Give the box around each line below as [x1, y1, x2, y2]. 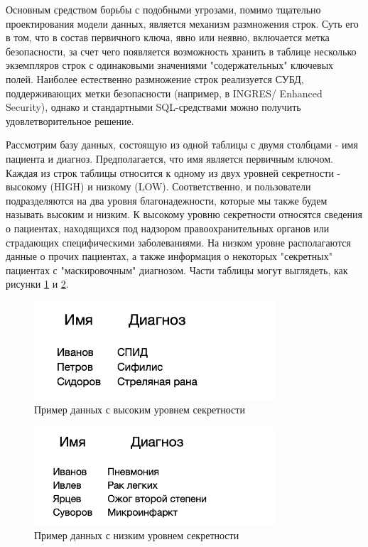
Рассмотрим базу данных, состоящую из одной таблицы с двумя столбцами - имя [6, 137, 358, 152]
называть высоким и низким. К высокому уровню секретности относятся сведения [6, 207, 362, 222]
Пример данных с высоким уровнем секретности [34, 402, 245, 417]
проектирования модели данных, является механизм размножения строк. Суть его [6, 16, 359, 31]
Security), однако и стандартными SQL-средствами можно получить [6, 99, 301, 114]
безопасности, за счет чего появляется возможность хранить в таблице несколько [6, 43, 357, 58]
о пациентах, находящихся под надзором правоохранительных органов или [6, 220, 330, 235]
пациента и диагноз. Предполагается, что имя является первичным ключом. [6, 151, 334, 166]
